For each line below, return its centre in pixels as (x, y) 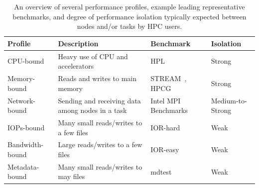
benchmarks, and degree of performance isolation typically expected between (129, 16)
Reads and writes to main (97, 78)
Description (78, 43)
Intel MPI (166, 100)
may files (71, 176)
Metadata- (23, 166)
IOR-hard (165, 127)
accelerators (76, 66)
